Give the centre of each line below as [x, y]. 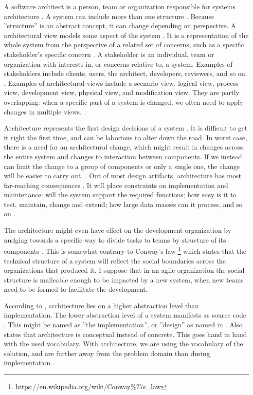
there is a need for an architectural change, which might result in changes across [124, 147]
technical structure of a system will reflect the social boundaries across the [115, 260]
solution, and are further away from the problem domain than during [107, 353]
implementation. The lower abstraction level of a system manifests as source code [125, 315]
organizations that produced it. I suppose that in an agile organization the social [124, 270]
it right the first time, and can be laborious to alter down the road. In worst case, [126, 137]
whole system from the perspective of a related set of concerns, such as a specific [124, 45]
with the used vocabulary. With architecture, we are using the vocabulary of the [124, 344]
